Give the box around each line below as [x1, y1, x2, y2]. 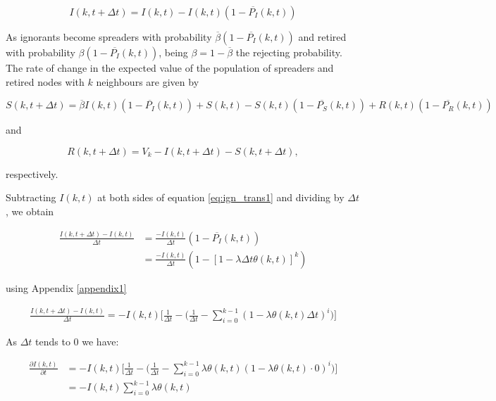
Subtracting [6, 190, 56, 205]
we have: [82, 333, 119, 348]
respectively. [6, 166, 58, 181]
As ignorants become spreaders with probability [6, 30, 212, 44]
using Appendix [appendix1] [6, 280, 127, 295]
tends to [35, 333, 70, 348]
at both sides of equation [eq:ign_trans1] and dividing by [97, 190, 345, 205]
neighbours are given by [96, 74, 199, 89]
